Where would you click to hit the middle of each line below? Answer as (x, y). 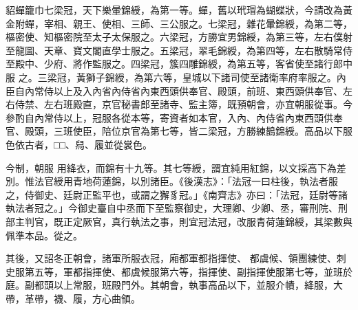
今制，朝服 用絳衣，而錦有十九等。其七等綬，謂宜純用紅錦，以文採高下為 (171, 167)
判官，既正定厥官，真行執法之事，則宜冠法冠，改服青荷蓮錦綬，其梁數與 (188, 221)
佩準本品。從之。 (44, 235)
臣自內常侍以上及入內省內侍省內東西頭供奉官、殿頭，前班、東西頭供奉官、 (174, 90)
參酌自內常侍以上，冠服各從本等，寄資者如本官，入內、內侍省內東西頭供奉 (174, 117)
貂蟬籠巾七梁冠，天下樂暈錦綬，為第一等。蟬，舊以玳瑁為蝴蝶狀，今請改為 (174, 10)
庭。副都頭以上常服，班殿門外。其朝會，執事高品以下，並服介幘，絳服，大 (174, 285)
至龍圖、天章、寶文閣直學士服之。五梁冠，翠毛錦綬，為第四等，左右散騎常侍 (179, 50)
